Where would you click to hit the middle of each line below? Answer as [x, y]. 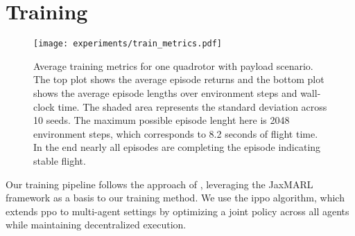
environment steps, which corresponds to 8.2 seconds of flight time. [176, 133]
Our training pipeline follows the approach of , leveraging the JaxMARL [159, 184]
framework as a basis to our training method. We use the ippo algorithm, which [175, 198]
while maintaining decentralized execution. [96, 225]
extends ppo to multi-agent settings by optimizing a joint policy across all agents [177, 211]
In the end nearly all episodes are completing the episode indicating [177, 147]
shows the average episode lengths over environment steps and [165, 92]
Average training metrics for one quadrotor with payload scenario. [173, 65]
